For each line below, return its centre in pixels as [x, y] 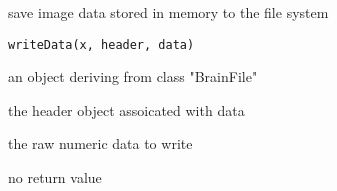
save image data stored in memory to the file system [168, 12]
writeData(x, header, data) [101, 44]
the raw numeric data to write [100, 143]
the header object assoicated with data [126, 109]
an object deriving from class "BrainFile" [133, 76]
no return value [55, 177]
